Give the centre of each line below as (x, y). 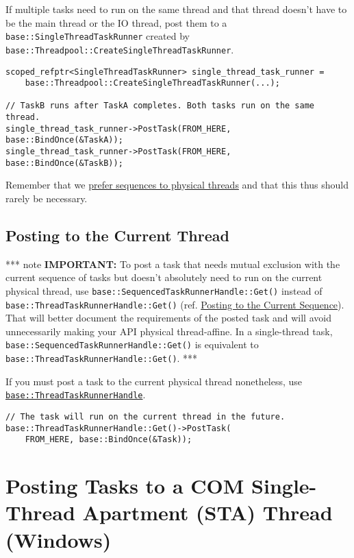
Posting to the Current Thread (117, 235)
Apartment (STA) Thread (207, 512)
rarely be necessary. (47, 198)
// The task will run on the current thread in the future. (146, 417)
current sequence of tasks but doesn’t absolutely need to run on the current (164, 277)
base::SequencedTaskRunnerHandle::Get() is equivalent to (132, 344)
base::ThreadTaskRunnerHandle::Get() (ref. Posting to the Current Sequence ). (175, 304)
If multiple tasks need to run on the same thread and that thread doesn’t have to (176, 9)
